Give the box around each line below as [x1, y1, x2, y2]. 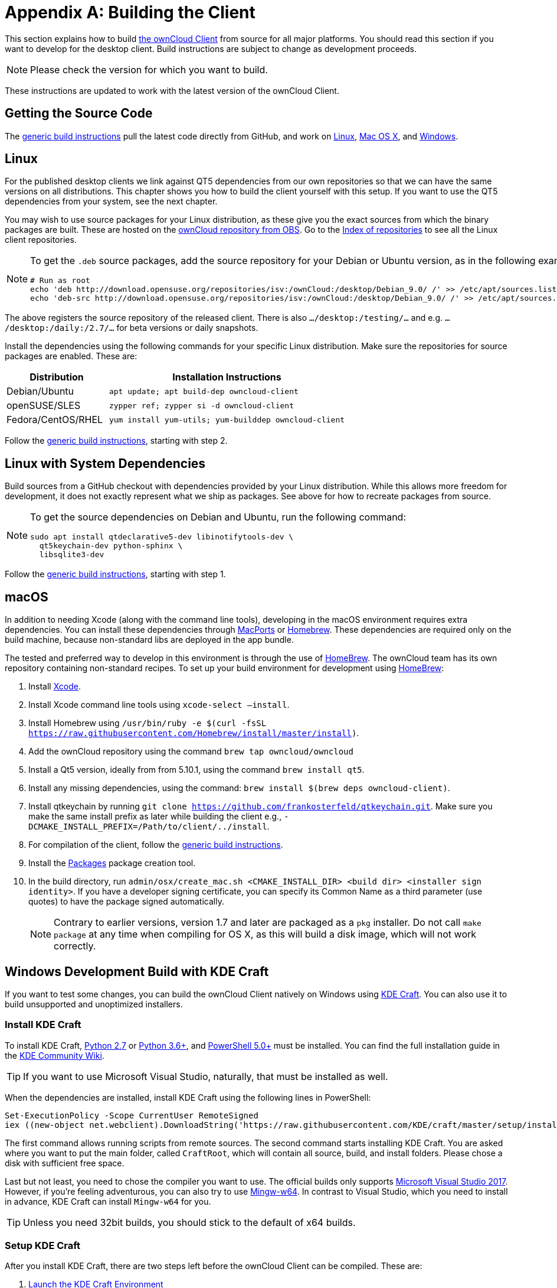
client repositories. [5, 235, 77, 245]
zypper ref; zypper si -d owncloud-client [109, 401, 294, 410]
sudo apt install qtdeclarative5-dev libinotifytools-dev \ [30, 532, 294, 542]
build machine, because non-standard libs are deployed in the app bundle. [5, 635, 294, 645]
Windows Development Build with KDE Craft [5, 964, 269, 979]
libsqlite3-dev [39, 550, 104, 560]
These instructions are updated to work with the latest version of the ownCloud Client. [5, 85, 339, 96]
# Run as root [30, 276, 90, 285]
